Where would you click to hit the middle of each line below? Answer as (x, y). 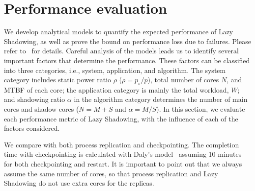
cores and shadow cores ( (42, 109)
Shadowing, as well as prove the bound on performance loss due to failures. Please (127, 41)
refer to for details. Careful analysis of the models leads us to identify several (121, 51)
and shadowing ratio (35, 99)
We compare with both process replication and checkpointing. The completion (122, 144)
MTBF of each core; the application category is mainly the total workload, (116, 89)
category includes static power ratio (58, 80)
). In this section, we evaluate (201, 109)
